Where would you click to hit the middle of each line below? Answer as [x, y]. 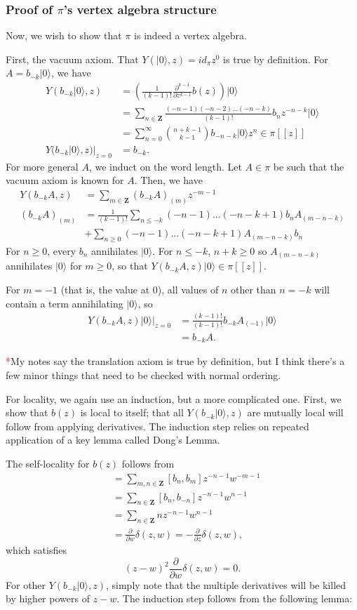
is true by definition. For [276, 59]
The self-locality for [48, 463]
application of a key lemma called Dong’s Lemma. [113, 440]
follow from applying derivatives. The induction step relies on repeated [157, 426]
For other [26, 584]
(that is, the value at [105, 290]
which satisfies [36, 550]
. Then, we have [168, 180]
